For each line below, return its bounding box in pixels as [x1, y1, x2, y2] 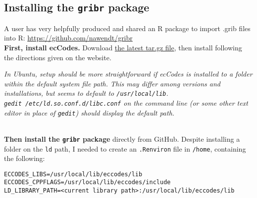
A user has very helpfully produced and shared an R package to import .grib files [4, 23, 251, 33]
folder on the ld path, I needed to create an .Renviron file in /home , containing [4, 143, 246, 154]
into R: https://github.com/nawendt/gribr [4, 33, 133, 43]
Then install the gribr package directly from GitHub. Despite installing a [4, 133, 240, 144]
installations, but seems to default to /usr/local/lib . [4, 88, 168, 98]
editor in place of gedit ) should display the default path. [4, 107, 175, 118]
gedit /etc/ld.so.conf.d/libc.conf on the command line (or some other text [4, 98, 248, 108]
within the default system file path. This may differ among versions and [4, 78, 220, 88]
